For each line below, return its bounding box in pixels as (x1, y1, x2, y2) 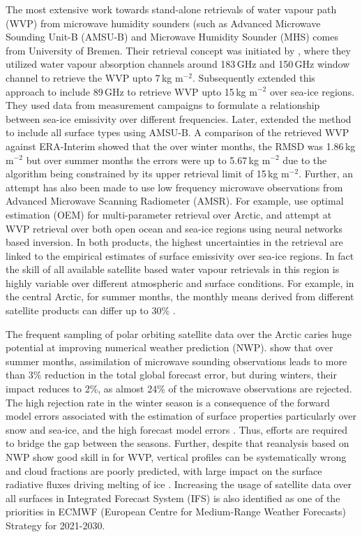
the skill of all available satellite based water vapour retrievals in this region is (6, 262, 340, 277)
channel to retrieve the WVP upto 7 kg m (6, 70, 183, 84)
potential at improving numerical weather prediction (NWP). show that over (6, 340, 333, 355)
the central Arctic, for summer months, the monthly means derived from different (6, 289, 354, 304)
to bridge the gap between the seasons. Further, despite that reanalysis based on (6, 436, 349, 450)
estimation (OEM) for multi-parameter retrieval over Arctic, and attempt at (6, 207, 332, 221)
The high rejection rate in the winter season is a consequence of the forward (6, 395, 330, 409)
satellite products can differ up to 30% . (6, 303, 176, 318)
